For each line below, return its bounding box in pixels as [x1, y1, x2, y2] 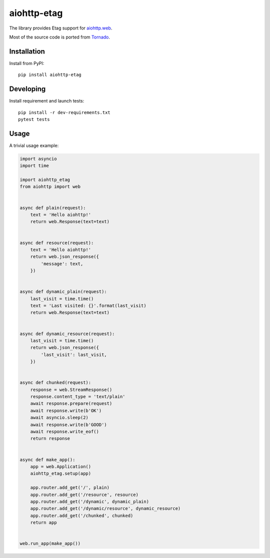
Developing [9, 85, 46, 93]
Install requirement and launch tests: [9, 98, 84, 104]
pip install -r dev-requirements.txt [18, 109, 111, 115]
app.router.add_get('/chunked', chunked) [30, 512, 133, 518]
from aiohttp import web [19, 184, 81, 189]
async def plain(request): [19, 205, 86, 210]
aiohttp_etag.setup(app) [30, 470, 91, 476]
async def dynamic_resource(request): [19, 330, 115, 336]
